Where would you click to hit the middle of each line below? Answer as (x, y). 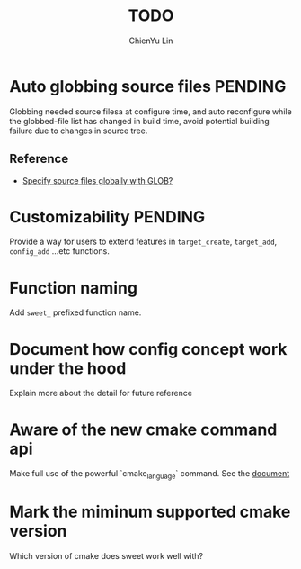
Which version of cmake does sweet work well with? (106, 555)
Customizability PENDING (107, 217)
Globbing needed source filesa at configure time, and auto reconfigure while (150, 111)
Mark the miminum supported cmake (150, 512)
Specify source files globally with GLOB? (97, 180)
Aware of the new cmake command (143, 429)
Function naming (73, 288)
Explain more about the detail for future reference (101, 393)
